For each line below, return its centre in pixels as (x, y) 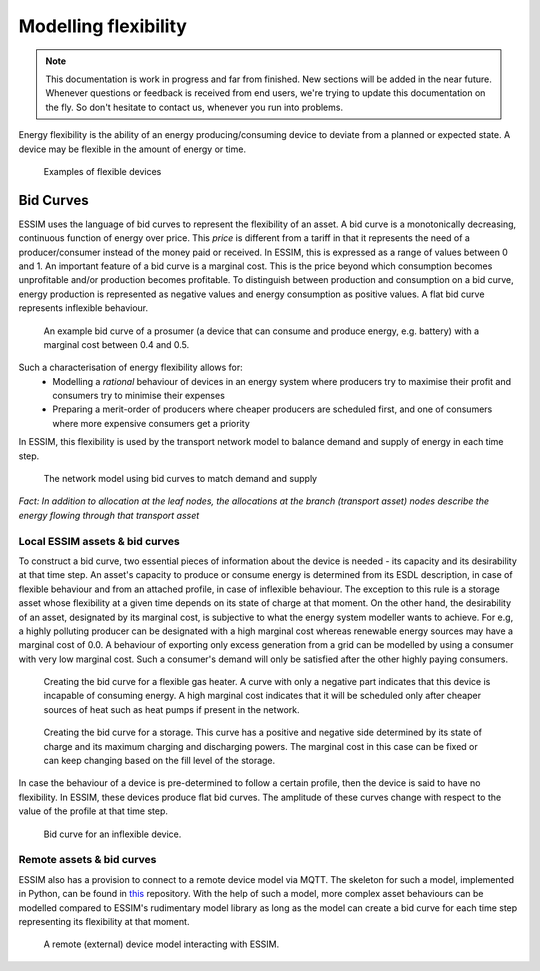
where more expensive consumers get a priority (151, 423)
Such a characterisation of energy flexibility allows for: (131, 367)
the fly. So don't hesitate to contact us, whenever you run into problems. (194, 107)
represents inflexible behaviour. (83, 308)
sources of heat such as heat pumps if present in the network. (171, 709)
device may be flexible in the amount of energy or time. (132, 149)
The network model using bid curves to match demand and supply (180, 479)
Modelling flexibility (102, 26)
